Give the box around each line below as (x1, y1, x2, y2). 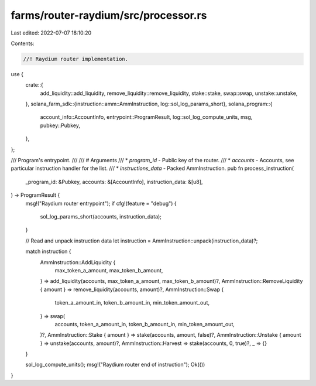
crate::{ (25, 81, 43, 88)
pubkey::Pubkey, (40, 122, 80, 129)
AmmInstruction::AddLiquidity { (40, 258, 116, 266)
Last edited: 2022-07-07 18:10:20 (11, 29, 92, 36)
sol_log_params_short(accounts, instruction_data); (40, 213, 162, 220)
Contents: (11, 40, 35, 47)
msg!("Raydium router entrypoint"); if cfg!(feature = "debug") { (25, 200, 177, 207)
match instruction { (25, 248, 71, 255)
